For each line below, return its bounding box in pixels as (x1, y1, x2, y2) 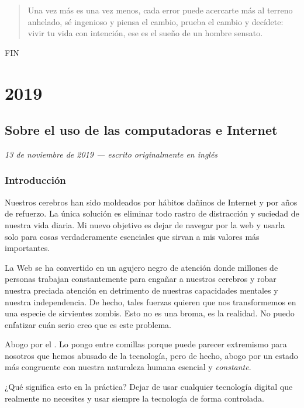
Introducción (5, 173, 66, 187)
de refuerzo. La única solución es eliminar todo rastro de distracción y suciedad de (5, 207, 299, 219)
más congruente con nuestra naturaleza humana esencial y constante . (5, 361, 251, 373)
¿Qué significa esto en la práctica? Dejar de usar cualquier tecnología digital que (5, 381, 293, 393)
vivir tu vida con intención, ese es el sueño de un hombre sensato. (27, 27, 263, 39)
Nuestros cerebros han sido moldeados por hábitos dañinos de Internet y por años (5, 196, 298, 208)
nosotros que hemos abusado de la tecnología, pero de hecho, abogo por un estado (5, 349, 298, 361)
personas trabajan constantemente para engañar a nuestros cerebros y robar (5, 273, 277, 285)
